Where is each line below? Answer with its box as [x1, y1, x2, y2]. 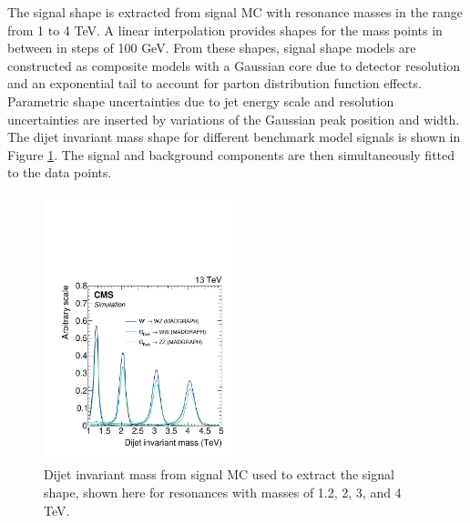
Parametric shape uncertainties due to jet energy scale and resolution [7, 91, 394, 110]
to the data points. [7, 163, 112, 182]
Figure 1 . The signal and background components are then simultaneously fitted [7, 145, 455, 164]
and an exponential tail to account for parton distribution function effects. [7, 74, 422, 93]
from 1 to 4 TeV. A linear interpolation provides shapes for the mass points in [7, 20, 443, 39]
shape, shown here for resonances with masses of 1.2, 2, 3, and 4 [44, 483, 402, 502]
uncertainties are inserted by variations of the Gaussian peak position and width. [7, 109, 460, 128]
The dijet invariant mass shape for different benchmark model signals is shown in [7, 127, 461, 146]
